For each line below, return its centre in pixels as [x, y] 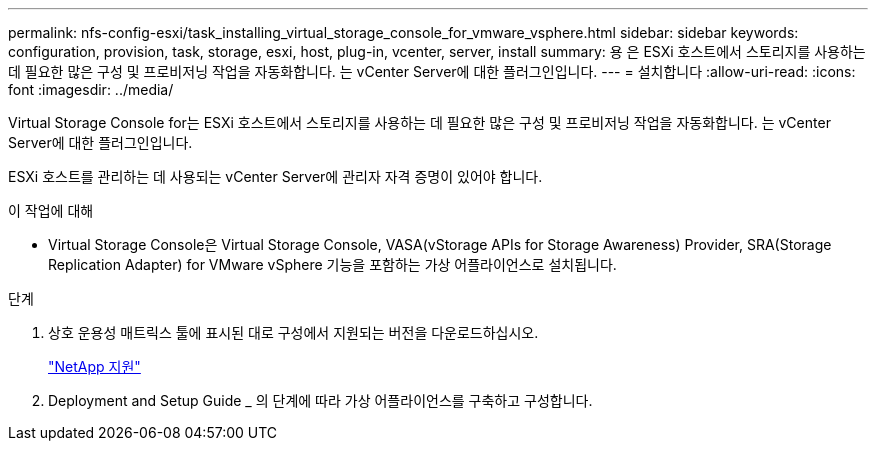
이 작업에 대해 [51, 210]
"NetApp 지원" [94, 366]
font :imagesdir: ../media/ [91, 89]
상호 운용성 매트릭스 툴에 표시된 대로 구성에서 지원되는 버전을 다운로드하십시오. [293, 332]
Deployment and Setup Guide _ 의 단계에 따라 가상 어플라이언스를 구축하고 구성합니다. [320, 400]
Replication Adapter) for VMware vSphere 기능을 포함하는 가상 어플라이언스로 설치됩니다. [332, 264]
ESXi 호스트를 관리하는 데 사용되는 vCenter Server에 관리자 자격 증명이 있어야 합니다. [275, 176]
